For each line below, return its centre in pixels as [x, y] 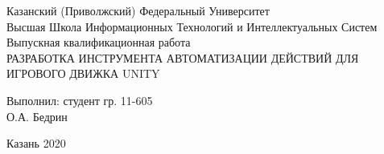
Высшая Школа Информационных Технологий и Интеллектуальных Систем [192, 26]
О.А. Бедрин [37, 116]
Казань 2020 [36, 143]
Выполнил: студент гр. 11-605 [80, 100]
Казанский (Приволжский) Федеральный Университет [138, 10]
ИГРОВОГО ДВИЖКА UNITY [83, 73]
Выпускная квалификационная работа [99, 42]
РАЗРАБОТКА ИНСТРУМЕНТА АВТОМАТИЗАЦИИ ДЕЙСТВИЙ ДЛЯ [183, 57]
